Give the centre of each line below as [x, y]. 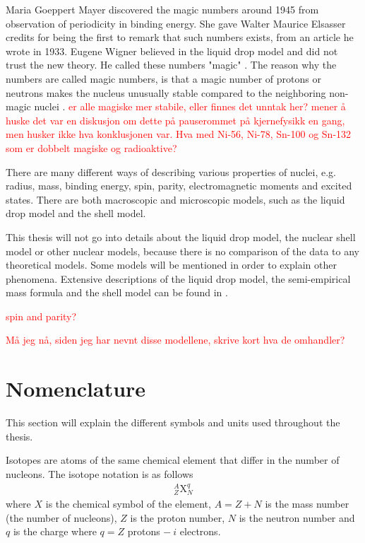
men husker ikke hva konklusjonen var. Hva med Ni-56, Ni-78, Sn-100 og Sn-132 [179, 134]
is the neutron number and [297, 517]
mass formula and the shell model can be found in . [117, 292]
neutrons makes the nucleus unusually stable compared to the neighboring [166, 92]
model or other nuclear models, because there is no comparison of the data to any [182, 251]
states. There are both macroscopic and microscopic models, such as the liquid [175, 199]
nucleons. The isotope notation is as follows [100, 473]
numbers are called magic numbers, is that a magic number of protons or [163, 78]
